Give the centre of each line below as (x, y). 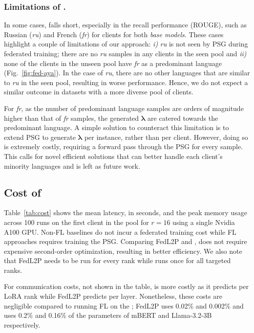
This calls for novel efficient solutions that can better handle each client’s (113, 156)
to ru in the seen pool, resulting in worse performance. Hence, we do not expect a (126, 82)
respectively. (22, 324)
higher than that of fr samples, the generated (72, 118)
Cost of (22, 192)
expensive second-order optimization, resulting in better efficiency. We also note (123, 251)
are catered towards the (183, 118)
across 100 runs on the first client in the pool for (76, 222)
